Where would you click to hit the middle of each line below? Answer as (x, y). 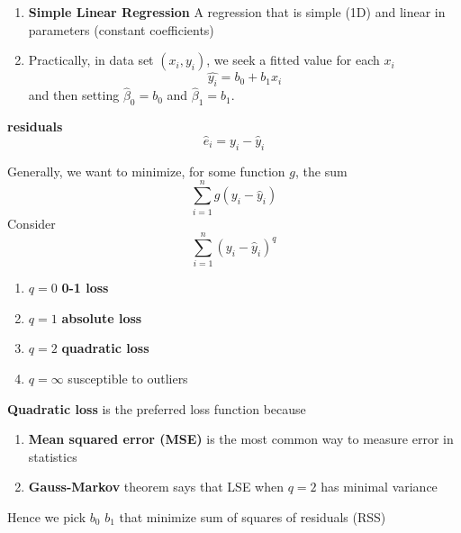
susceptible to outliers (128, 379)
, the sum (321, 171)
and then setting (74, 95)
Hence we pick (47, 517)
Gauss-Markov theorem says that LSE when (156, 487)
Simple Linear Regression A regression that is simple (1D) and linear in (237, 12)
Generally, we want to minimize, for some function (146, 171)
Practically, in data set (91, 60)
